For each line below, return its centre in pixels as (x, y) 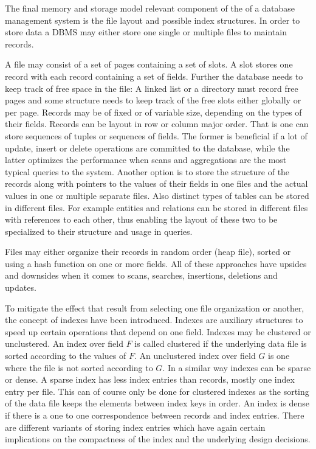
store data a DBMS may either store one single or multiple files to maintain (146, 32)
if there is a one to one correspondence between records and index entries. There (155, 415)
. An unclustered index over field (195, 356)
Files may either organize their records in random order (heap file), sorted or (148, 252)
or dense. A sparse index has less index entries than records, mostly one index (150, 379)
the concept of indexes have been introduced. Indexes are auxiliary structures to (154, 320)
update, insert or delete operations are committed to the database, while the (147, 148)
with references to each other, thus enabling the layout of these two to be (141, 219)
